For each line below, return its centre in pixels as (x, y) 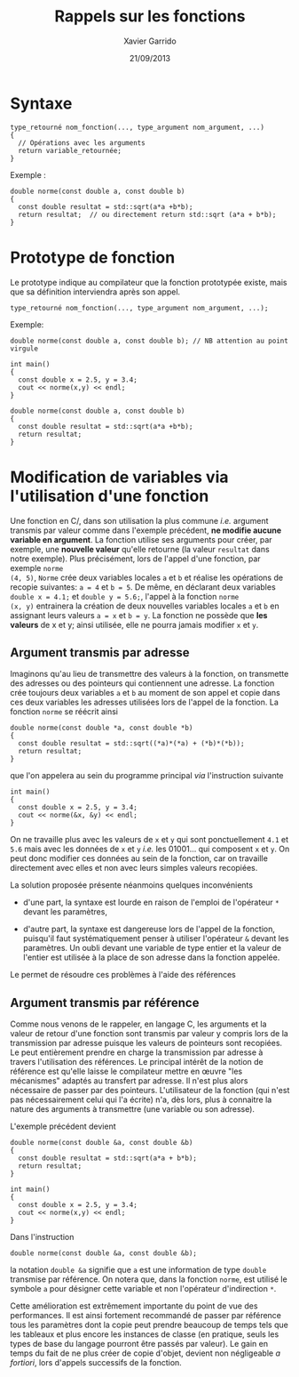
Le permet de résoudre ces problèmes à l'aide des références (123, 975)
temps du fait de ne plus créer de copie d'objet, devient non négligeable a (145, 1353)
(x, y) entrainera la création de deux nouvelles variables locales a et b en (145, 606)
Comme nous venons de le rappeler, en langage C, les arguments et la (138, 1024)
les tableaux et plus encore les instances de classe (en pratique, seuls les (145, 1334)
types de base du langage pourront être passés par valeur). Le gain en (139, 1344)
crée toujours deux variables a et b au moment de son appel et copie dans (145, 693)
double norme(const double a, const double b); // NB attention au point (149, 341)
